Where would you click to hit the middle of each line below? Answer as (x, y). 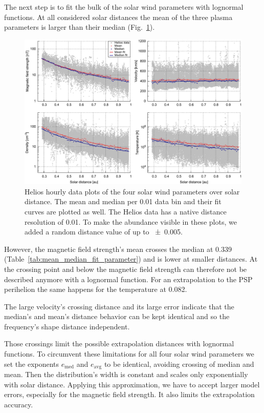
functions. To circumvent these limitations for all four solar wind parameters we (129, 354)
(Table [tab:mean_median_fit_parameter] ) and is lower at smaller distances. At (131, 259)
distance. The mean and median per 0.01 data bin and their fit (123, 201)
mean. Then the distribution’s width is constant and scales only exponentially (126, 374)
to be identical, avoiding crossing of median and (179, 363)
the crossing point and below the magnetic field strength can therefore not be (126, 269)
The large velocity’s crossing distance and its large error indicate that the (119, 306)
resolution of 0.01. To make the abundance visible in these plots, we (131, 221)
